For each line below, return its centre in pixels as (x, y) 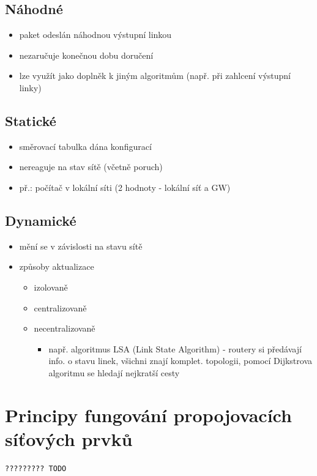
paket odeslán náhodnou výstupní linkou (95, 35)
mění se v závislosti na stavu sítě (81, 246)
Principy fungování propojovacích (148, 415)
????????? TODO (36, 468)
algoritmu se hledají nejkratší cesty (114, 372)
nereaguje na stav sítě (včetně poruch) (91, 167)
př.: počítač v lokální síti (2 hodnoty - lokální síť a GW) (125, 187)
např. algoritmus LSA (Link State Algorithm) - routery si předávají (175, 348)
